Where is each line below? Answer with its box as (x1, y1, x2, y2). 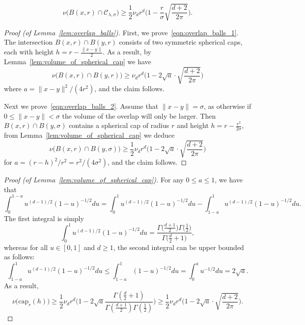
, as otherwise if (203, 101, 251, 111)
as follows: (4, 251, 35, 262)
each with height (4, 47, 54, 57)
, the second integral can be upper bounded (113, 242, 244, 252)
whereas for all (4, 242, 48, 252)
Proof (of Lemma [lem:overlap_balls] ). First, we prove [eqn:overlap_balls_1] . (4, 27, 239, 37)
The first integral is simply (4, 213, 84, 223)
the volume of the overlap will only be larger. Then (62, 110, 216, 121)
